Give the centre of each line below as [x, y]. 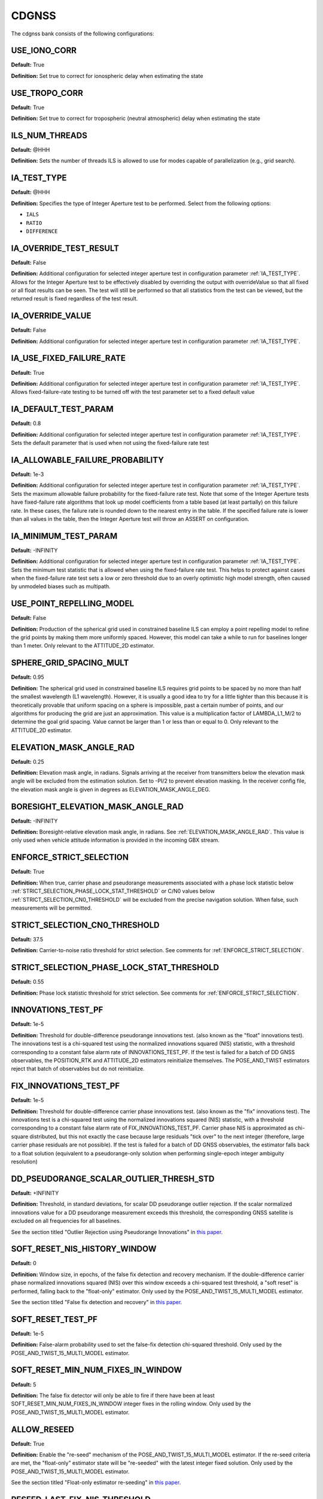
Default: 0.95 [28, 677]
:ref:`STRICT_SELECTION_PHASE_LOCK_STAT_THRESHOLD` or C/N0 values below [113, 891]
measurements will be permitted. [51, 908]
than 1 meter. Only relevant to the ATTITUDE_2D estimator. [83, 646]
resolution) [25, 1162]
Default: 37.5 [27, 939]
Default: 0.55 [28, 982]
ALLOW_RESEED [42, 1429]
